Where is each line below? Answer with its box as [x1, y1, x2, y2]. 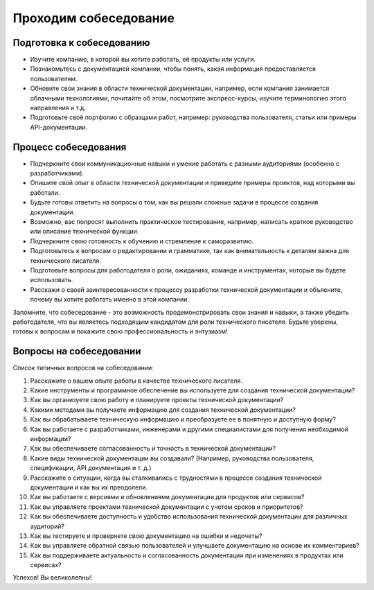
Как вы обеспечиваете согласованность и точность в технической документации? [30, 444, 276, 453]
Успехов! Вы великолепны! [12, 573, 92, 582]
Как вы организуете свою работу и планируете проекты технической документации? [30, 396, 284, 404]
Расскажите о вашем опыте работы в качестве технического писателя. [30, 376, 242, 385]
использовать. [30, 276, 73, 284]
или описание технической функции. [30, 227, 139, 236]
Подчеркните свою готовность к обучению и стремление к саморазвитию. [30, 236, 254, 245]
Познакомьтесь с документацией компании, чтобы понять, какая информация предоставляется [30, 64, 317, 73]
